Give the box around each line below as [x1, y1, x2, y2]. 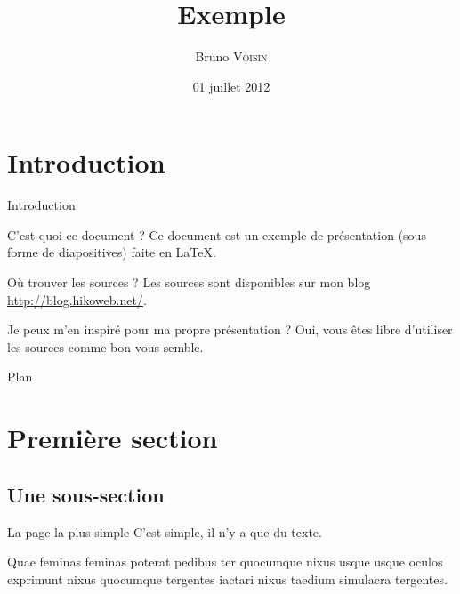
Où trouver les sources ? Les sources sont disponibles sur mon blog [7, 273, 371, 292]
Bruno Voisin [195, 47, 268, 66]
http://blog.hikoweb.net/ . [7, 290, 147, 309]
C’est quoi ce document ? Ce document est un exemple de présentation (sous [7, 225, 426, 244]
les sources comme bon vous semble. [7, 337, 204, 356]
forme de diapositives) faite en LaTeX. [7, 243, 216, 261]
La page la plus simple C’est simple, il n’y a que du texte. [7, 522, 322, 541]
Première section [7, 420, 218, 456]
